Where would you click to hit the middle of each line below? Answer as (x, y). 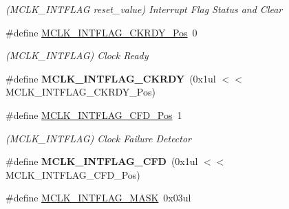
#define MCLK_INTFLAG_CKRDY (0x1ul (111, 78)
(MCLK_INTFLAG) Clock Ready (77, 55)
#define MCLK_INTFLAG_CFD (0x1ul (102, 161)
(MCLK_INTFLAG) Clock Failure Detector (99, 138)
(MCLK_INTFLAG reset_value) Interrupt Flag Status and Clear (144, 9)
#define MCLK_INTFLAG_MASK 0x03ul (98, 198)
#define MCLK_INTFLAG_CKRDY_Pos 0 (101, 32)
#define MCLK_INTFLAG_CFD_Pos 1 (94, 114)
